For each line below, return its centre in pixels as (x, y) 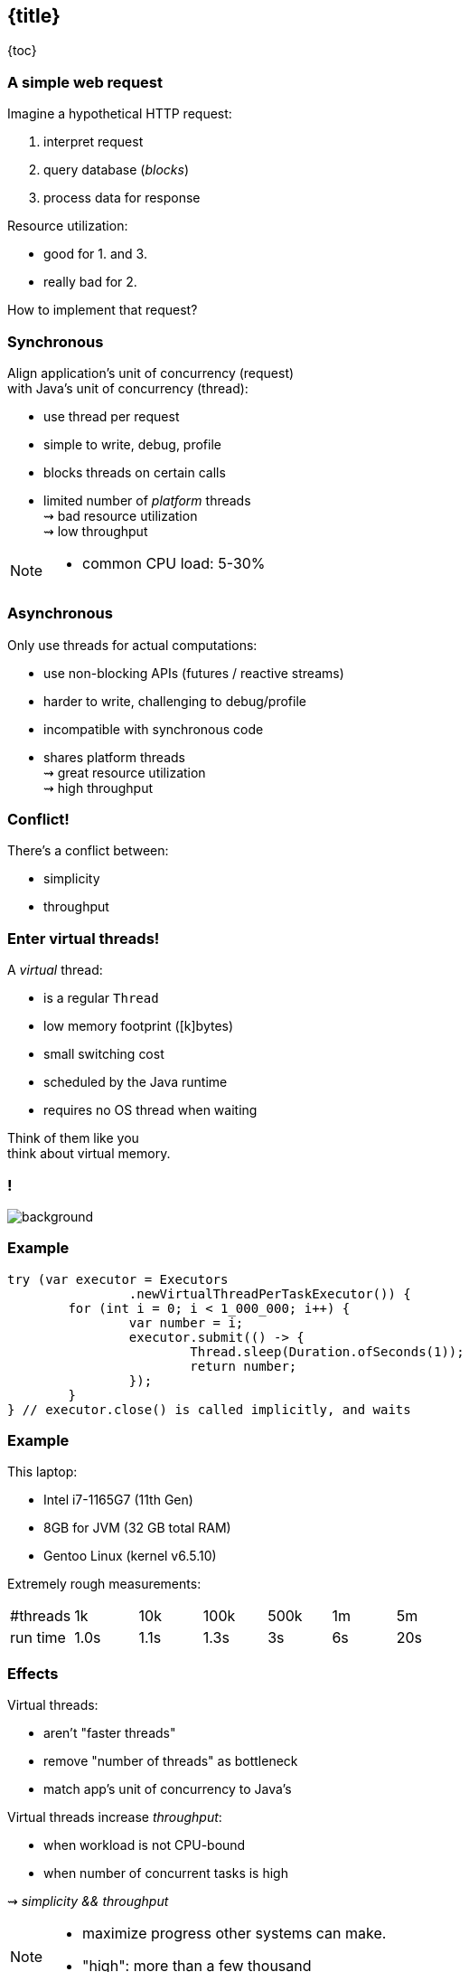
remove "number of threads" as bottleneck (171, 1761)
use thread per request (112, 416)
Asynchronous (60, 613)
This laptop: (42, 1472)
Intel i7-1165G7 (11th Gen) (118, 1500)
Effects (33, 1673)
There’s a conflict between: (88, 851)
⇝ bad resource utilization (121, 515)
